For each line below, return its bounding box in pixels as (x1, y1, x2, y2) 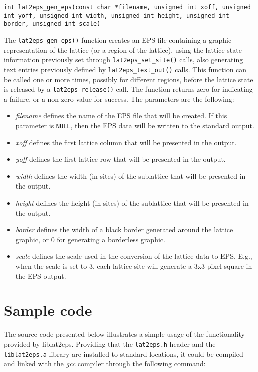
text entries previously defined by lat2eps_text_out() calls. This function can (4, 64, 247, 74)
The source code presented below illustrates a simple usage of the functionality (4, 329, 245, 339)
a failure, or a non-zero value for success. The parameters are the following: (4, 93, 234, 104)
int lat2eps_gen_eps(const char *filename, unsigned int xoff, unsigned (4, 4, 251, 11)
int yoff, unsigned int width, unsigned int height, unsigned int (4, 12, 230, 19)
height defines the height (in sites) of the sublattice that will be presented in (15, 198, 249, 208)
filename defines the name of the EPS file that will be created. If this (15, 110, 227, 121)
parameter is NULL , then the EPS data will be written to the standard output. (15, 120, 254, 130)
